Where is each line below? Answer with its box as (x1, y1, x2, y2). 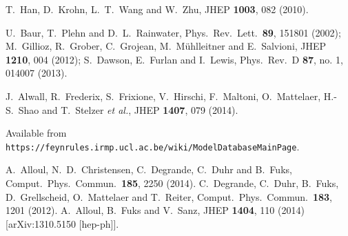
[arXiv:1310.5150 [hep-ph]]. (6, 216, 119, 230)
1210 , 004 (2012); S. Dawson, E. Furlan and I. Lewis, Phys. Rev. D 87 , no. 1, (6, 52, 343, 66)
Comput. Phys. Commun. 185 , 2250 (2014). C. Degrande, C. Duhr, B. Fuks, (6, 176, 339, 190)
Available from (6, 126, 67, 140)
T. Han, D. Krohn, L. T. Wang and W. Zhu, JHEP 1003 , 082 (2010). (6, 2, 309, 16)
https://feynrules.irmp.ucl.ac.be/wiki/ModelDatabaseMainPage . (6, 139, 300, 153)
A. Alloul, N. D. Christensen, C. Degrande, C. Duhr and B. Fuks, (6, 162, 292, 177)
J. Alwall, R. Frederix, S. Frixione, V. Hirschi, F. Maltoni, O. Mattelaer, (6, 88, 321, 103)
